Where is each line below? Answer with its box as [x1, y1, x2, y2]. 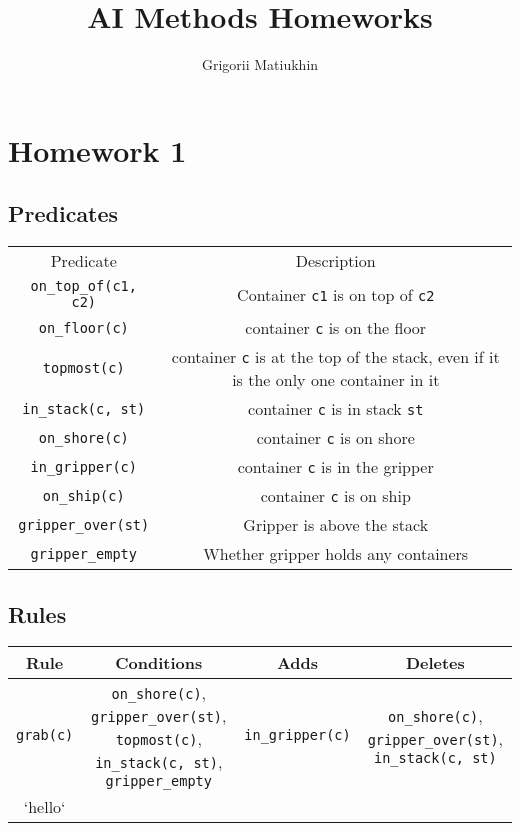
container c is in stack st [248, 397, 424, 421]
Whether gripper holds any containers [203, 542, 469, 566]
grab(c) [16, 727, 74, 744]
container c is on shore [256, 426, 415, 450]
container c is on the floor [245, 316, 427, 340]
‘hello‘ [23, 795, 66, 819]
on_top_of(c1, [30, 278, 137, 295]
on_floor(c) [38, 319, 129, 336]
